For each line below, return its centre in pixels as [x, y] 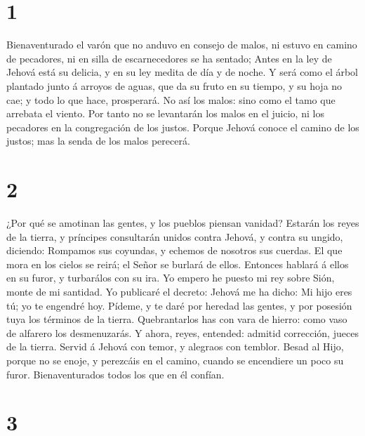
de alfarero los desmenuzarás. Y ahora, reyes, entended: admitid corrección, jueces [182, 332]
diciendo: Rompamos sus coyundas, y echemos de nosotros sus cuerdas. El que [174, 250]
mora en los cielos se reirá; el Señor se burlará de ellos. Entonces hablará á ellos [178, 264]
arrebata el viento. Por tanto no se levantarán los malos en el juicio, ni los [165, 113]
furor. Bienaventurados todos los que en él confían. [115, 374]
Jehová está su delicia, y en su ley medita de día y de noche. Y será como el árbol [182, 72]
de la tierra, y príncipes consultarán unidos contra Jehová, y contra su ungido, [175, 236]
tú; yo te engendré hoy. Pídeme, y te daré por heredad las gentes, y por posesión [179, 305]
